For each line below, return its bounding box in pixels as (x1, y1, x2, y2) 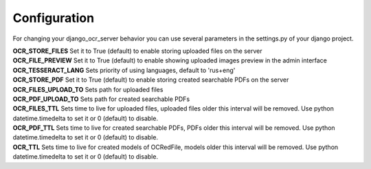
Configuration (12, 10, 95, 25)
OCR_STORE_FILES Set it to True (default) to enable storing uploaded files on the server (12, 47, 262, 55)
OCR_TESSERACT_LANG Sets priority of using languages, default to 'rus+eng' (12, 66, 236, 74)
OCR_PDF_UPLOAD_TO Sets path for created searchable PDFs (12, 95, 190, 103)
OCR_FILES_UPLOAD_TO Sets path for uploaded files (12, 85, 164, 93)
